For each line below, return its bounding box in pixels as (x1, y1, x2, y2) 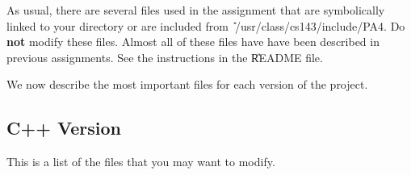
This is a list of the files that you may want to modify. (6, 153, 275, 170)
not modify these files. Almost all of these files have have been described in (6, 33, 380, 50)
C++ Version (6, 115, 122, 140)
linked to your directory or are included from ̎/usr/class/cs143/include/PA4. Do (6, 17, 405, 34)
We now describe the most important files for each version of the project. (6, 76, 368, 93)
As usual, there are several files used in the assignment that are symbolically (6, 2, 385, 18)
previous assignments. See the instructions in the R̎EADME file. (6, 48, 323, 65)
